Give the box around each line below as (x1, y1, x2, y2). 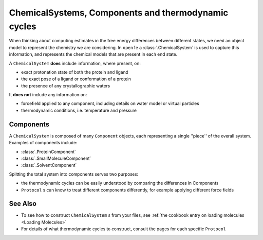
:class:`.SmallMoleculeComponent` (21, 155, 91, 161)
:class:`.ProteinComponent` (21, 149, 76, 154)
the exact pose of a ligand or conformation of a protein (21, 76, 131, 82)
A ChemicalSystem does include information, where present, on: (9, 60, 141, 66)
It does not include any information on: (9, 92, 87, 98)
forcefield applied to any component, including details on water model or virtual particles (21, 101, 200, 106)
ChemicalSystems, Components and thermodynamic (9, 7, 228, 18)
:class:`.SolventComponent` (21, 162, 77, 168)
